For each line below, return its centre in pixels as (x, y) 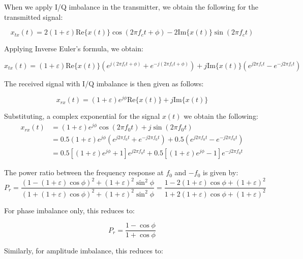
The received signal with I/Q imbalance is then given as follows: (104, 83)
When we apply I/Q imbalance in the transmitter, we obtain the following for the (131, 7)
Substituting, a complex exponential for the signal (82, 116)
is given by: (220, 172)
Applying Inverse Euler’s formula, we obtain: (74, 48)
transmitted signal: (34, 17)
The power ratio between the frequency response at (84, 172)
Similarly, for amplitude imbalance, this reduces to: (84, 251)
